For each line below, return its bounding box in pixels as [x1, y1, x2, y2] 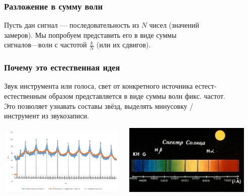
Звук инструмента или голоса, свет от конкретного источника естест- [4, 81, 217, 91]
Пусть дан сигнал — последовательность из [4, 20, 139, 30]
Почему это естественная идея [4, 61, 120, 74]
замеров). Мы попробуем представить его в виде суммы [4, 29, 177, 40]
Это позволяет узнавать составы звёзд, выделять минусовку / [4, 100, 193, 111]
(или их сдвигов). [96, 39, 151, 50]
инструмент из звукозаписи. [4, 110, 89, 121]
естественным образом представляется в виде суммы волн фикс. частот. [4, 91, 226, 101]
